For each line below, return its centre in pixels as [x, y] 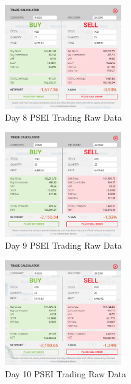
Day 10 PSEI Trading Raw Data [65, 373]
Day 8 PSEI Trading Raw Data [63, 117]
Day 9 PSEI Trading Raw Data [63, 245]
